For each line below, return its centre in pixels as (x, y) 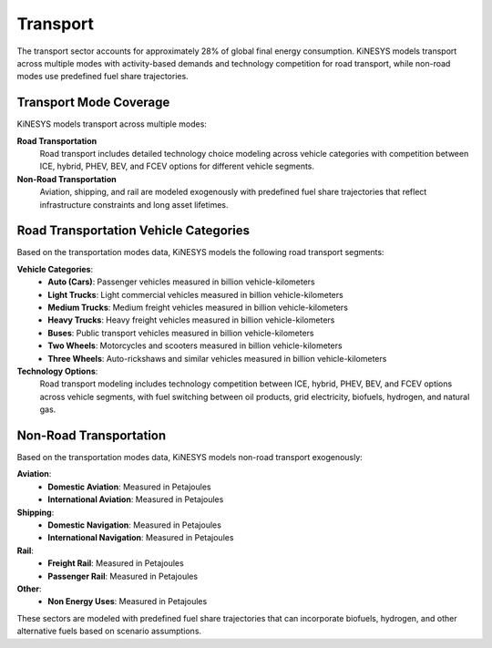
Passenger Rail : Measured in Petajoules (123, 576)
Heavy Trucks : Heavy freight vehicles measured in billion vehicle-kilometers (191, 320)
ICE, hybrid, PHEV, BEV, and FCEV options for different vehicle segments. (177, 166)
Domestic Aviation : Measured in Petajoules (129, 487)
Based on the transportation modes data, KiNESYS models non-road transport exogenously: (190, 458)
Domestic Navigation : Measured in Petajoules (135, 525)
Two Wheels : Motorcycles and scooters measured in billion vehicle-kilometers (195, 345)
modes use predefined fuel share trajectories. (102, 77)
